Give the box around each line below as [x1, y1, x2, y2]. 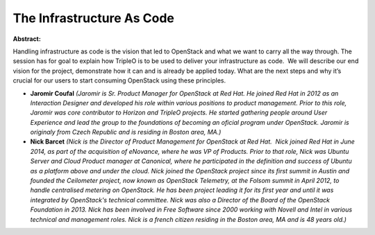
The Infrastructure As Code [12, 10, 175, 26]
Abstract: [12, 35, 41, 43]
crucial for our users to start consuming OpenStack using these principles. [12, 76, 226, 85]
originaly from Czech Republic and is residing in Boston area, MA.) [30, 128, 222, 137]
